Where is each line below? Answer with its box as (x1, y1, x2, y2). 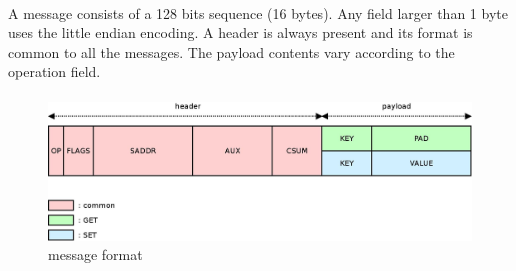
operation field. (8, 61, 101, 82)
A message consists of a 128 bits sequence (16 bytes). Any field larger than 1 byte (8, 2, 508, 23)
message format (48, 244, 143, 265)
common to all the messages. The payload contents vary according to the (8, 41, 455, 62)
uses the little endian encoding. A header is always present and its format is (8, 22, 473, 43)
